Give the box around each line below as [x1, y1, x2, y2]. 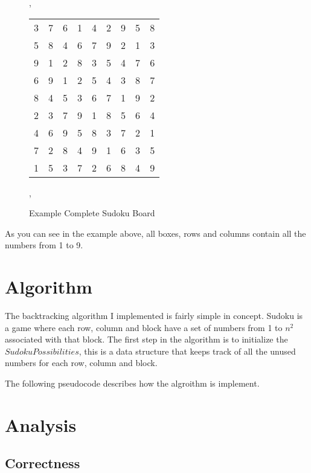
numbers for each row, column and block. [5, 356, 158, 369]
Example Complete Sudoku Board [29, 207, 155, 219]
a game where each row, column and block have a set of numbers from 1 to [5, 321, 283, 333]
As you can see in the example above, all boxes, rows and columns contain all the [5, 227, 306, 239]
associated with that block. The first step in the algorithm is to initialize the [5, 333, 288, 346]
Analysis [5, 412, 77, 437]
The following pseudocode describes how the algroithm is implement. [5, 377, 260, 390]
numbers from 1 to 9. [5, 239, 83, 251]
